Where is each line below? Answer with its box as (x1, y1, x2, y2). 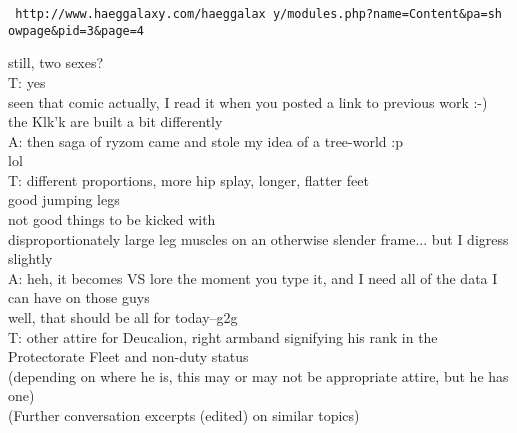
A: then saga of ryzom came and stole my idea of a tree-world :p (8, 130, 403, 151)
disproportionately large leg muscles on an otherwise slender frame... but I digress (8, 228, 509, 249)
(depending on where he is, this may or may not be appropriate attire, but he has (8, 365, 509, 386)
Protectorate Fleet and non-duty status (8, 346, 249, 367)
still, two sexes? (8, 52, 104, 73)
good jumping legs (8, 189, 120, 210)
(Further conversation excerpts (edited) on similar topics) (8, 405, 360, 425)
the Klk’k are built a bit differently (8, 111, 223, 132)
